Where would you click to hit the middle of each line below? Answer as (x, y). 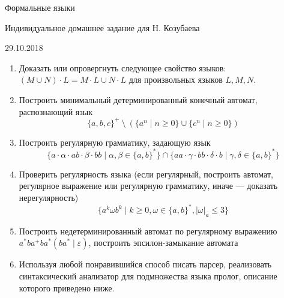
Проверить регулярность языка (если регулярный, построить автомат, (146, 174)
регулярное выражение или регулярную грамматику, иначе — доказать (148, 186)
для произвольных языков (176, 79)
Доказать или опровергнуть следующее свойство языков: (122, 67)
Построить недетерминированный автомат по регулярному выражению (148, 231)
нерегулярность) (49, 197)
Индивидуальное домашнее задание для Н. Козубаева (102, 27)
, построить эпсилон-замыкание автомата (163, 243)
